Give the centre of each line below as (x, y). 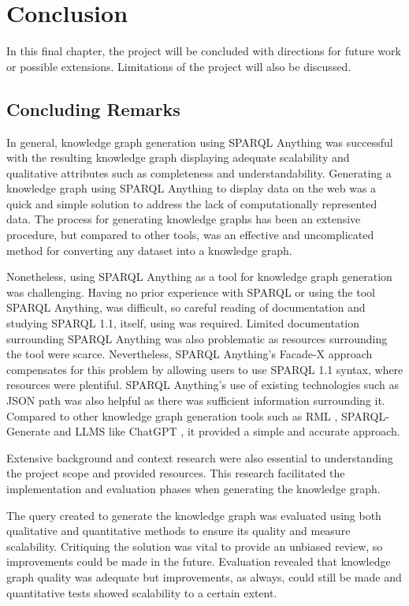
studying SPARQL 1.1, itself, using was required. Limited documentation (183, 323)
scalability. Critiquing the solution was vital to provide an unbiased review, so (195, 546)
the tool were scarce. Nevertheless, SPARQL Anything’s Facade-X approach (190, 354)
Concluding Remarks (93, 108)
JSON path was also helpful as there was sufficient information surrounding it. (196, 400)
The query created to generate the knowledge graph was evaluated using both (194, 515)
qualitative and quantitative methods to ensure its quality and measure (178, 531)
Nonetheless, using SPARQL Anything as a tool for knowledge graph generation (199, 277)
